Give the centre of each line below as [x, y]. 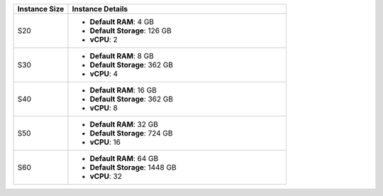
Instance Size [41, 9]
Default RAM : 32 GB [124, 124]
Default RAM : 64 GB [124, 158]
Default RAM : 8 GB [122, 56]
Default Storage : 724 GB [131, 133]
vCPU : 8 [104, 108]
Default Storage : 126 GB [131, 31]
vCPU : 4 [104, 73]
